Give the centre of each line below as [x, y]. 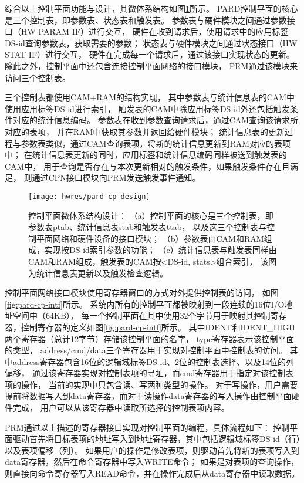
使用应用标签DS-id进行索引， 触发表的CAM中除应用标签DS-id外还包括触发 [147, 108]
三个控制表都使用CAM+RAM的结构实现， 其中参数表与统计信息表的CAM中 [150, 97]
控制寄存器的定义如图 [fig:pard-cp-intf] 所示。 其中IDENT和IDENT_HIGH [158, 327]
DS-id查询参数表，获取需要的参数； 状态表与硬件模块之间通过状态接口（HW [151, 43]
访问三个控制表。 [38, 77]
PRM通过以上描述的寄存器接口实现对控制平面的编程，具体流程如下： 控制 [147, 427]
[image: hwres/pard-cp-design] [89, 196]
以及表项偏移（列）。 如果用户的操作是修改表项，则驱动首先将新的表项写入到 [152, 450]
